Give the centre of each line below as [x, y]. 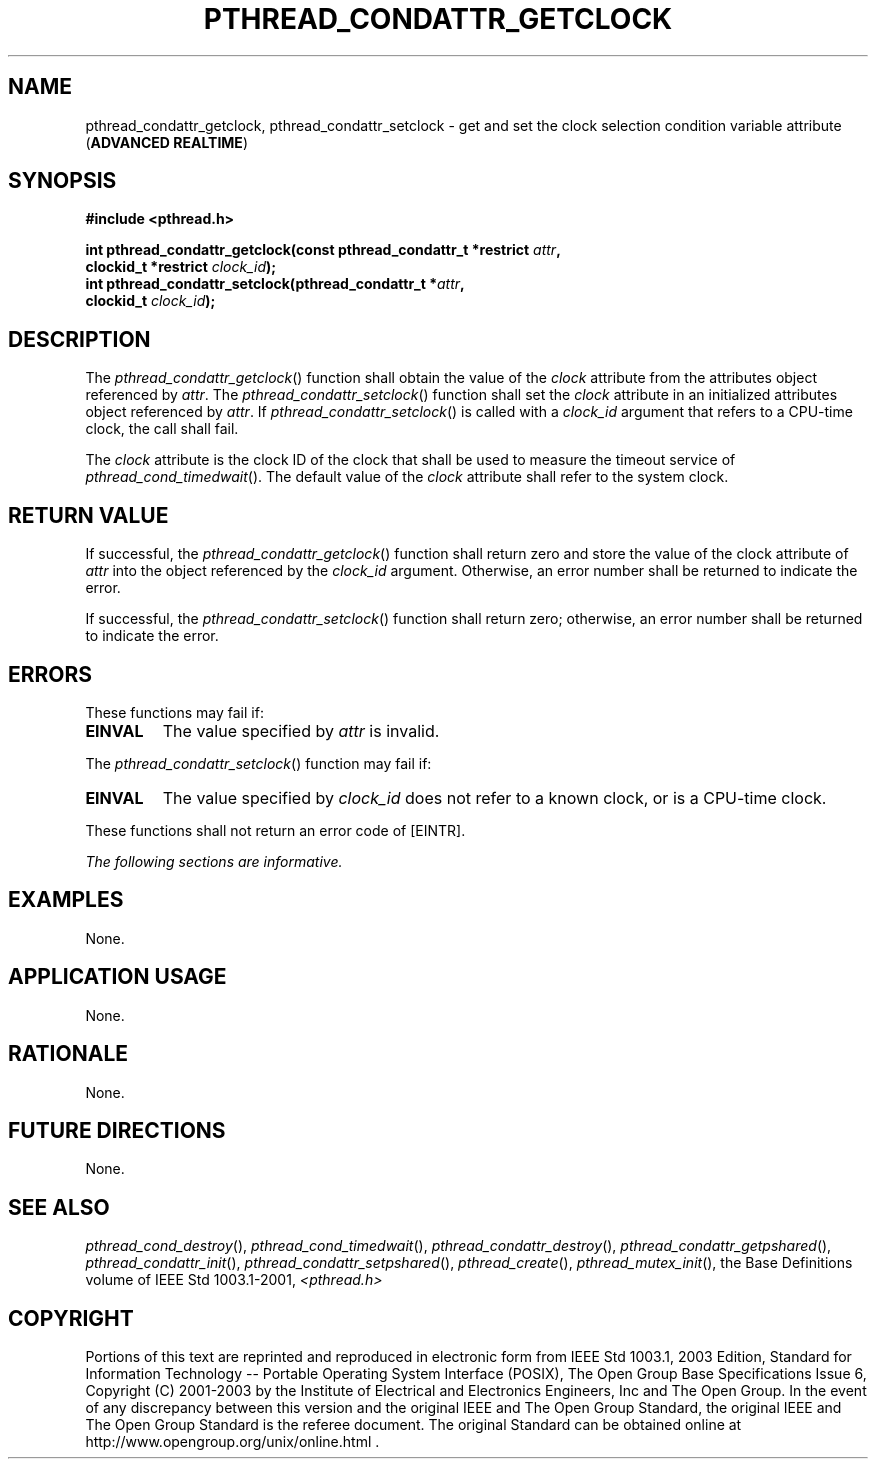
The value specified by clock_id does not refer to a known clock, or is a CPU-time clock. [494, 797]
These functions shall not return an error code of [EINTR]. [275, 830]
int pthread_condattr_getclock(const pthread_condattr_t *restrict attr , [323, 250]
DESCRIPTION [79, 339]
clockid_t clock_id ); [150, 301]
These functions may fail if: [174, 712]
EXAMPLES [66, 900]
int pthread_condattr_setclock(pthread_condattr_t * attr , [275, 284]
